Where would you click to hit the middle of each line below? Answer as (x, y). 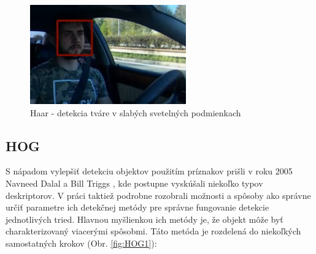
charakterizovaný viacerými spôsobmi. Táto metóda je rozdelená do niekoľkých (153, 231)
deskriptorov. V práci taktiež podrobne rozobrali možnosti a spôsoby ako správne (158, 195)
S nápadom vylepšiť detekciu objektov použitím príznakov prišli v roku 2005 (149, 171)
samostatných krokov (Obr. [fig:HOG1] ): (81, 243)
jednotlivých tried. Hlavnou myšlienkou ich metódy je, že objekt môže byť (145, 219)
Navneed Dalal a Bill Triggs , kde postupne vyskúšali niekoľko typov (134, 183)
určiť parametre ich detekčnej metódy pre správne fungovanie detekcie (137, 207)
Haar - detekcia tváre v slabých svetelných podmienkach (136, 112)
